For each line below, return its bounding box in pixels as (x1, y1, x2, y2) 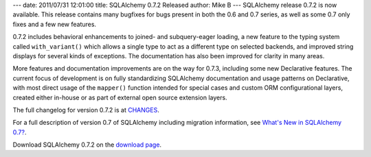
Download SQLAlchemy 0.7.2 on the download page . (12, 141, 161, 149)
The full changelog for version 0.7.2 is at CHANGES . (12, 106, 159, 114)
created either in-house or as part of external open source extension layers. (12, 93, 227, 101)
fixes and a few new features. (12, 20, 96, 28)
